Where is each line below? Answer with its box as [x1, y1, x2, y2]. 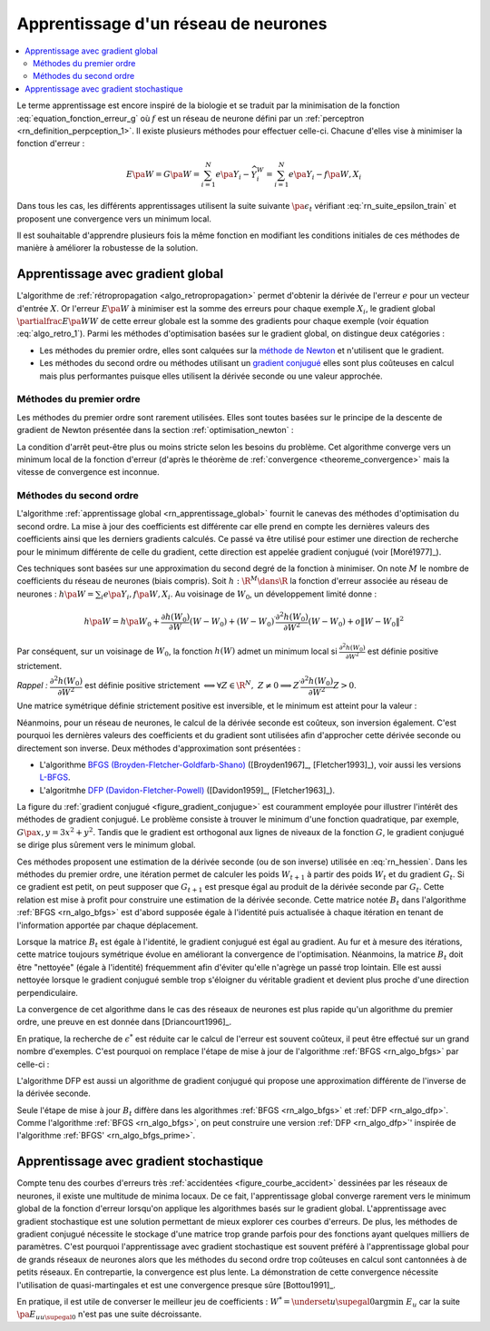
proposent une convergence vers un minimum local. [16, 213, 212, 224]
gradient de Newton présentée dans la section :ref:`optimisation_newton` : [16, 425, 294, 436]
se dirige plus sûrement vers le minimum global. [16, 840, 196, 851]
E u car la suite [406, 1296, 460, 1309]
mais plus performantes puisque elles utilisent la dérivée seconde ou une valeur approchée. [39, 370, 383, 381]
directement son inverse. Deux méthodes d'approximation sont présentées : [16, 743, 301, 754]
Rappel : [16, 680, 48, 691]
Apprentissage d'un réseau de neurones [16, 14, 328, 34]
